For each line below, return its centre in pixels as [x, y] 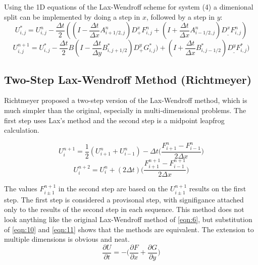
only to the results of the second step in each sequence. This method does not [124, 209]
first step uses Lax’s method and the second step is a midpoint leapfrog [114, 120]
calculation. [22, 130]
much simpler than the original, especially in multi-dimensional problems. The [125, 110]
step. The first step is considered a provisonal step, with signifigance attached [124, 199]
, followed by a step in [180, 16]
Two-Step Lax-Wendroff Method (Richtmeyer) [128, 79]
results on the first [218, 189]
